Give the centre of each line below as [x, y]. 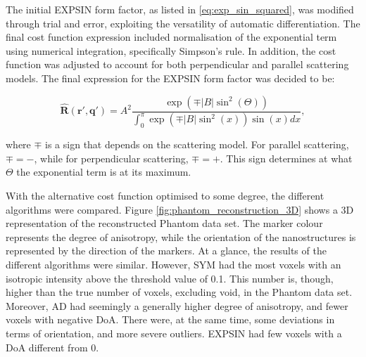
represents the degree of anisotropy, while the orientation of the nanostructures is [181, 236]
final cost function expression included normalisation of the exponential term [171, 37]
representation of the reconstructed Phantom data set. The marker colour [164, 223]
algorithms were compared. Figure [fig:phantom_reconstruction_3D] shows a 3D [180, 209]
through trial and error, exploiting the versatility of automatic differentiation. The [183, 23]
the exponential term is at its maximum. [104, 172]
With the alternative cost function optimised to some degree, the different [165, 196]
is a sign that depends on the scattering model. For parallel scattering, [197, 144]
